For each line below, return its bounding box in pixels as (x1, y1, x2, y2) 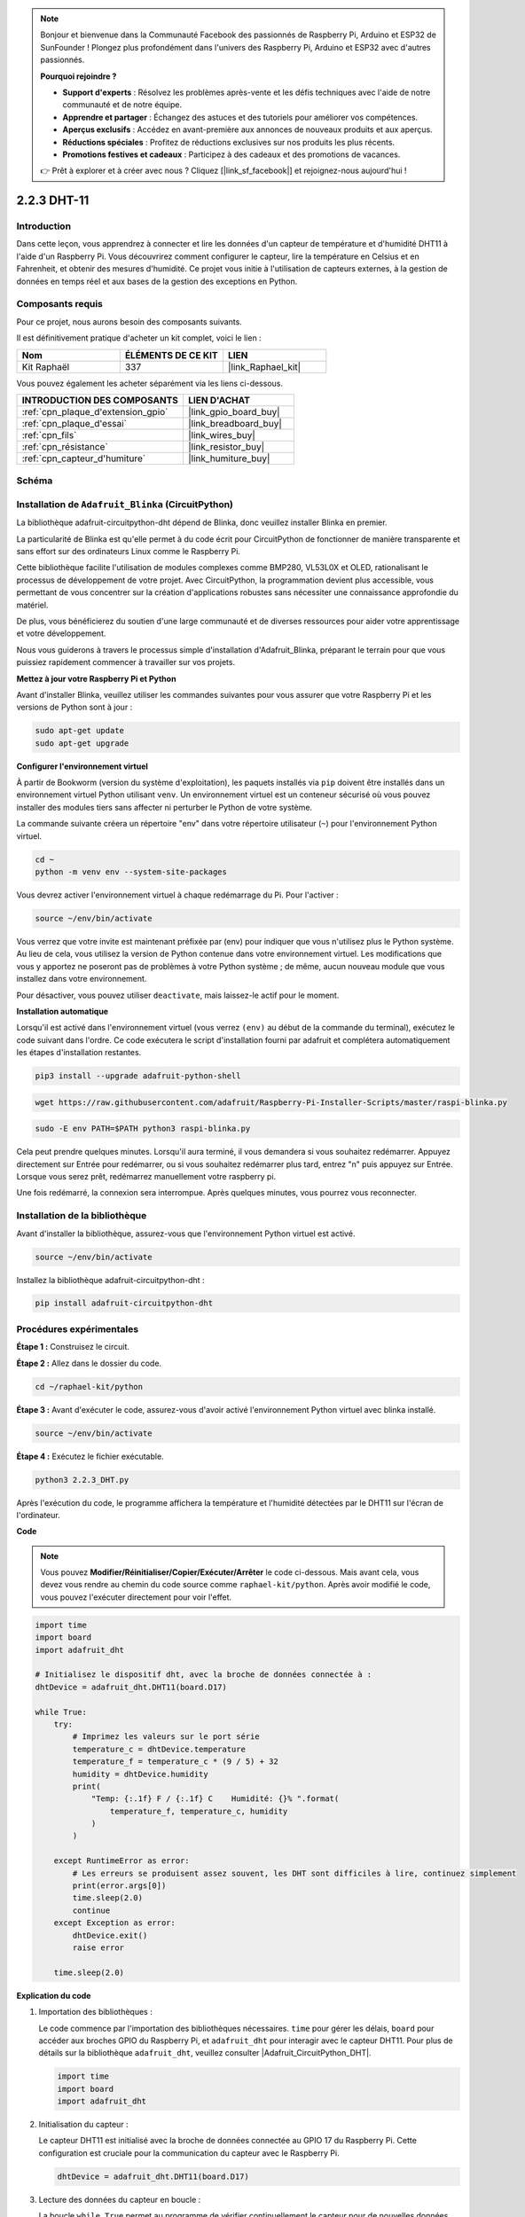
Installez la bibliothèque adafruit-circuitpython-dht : (16, 1274, 205, 1285)
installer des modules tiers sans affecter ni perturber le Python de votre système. (16, 802, 313, 812)
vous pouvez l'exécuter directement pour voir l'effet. (40, 1592, 232, 1602)
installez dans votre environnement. (16, 974, 147, 984)
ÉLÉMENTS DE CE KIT (124, 349, 218, 361)
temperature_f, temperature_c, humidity (109, 1806, 288, 1816)
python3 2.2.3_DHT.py (35, 1475, 129, 1485)
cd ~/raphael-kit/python (35, 1382, 144, 1391)
